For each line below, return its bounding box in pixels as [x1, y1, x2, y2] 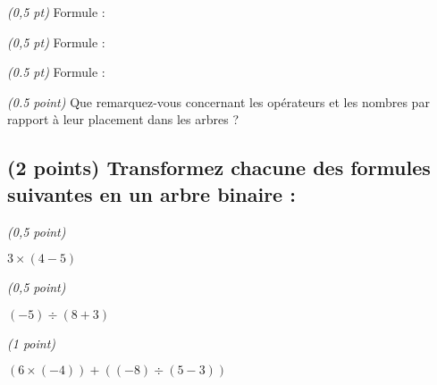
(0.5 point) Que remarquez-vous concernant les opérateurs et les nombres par [7, 92, 430, 111]
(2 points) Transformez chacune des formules [7, 154, 431, 181]
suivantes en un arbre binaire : [7, 180, 296, 207]
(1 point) [7, 333, 56, 352]
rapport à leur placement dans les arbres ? [7, 110, 240, 129]
